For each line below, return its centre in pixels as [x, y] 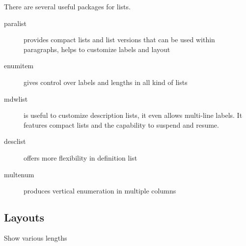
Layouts [24, 217]
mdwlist [16, 98]
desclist [15, 141]
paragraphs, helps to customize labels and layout [97, 49]
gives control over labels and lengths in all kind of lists [106, 82]
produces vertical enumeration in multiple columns [100, 191]
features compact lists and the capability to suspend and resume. [121, 124]
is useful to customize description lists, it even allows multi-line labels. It [133, 115]
